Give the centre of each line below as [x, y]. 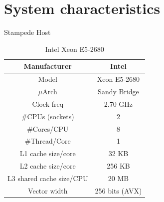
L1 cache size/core [48, 153]
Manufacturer [48, 66]
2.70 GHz [118, 103]
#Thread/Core [48, 141]
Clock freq [48, 103]
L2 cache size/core [48, 166]
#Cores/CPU [48, 128]
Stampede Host [27, 32]
